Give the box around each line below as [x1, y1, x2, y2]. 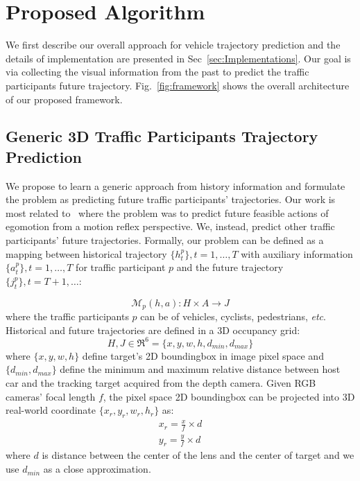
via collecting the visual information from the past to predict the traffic [6, 64, 309, 79]
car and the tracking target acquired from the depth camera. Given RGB [6, 375, 316, 390]
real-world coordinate [6, 403, 96, 417]
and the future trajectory [176, 260, 284, 274]
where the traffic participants [6, 309, 129, 324]
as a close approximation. [43, 462, 151, 476]
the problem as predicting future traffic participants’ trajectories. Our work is [6, 192, 336, 207]
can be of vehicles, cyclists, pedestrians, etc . [140, 309, 326, 324]
